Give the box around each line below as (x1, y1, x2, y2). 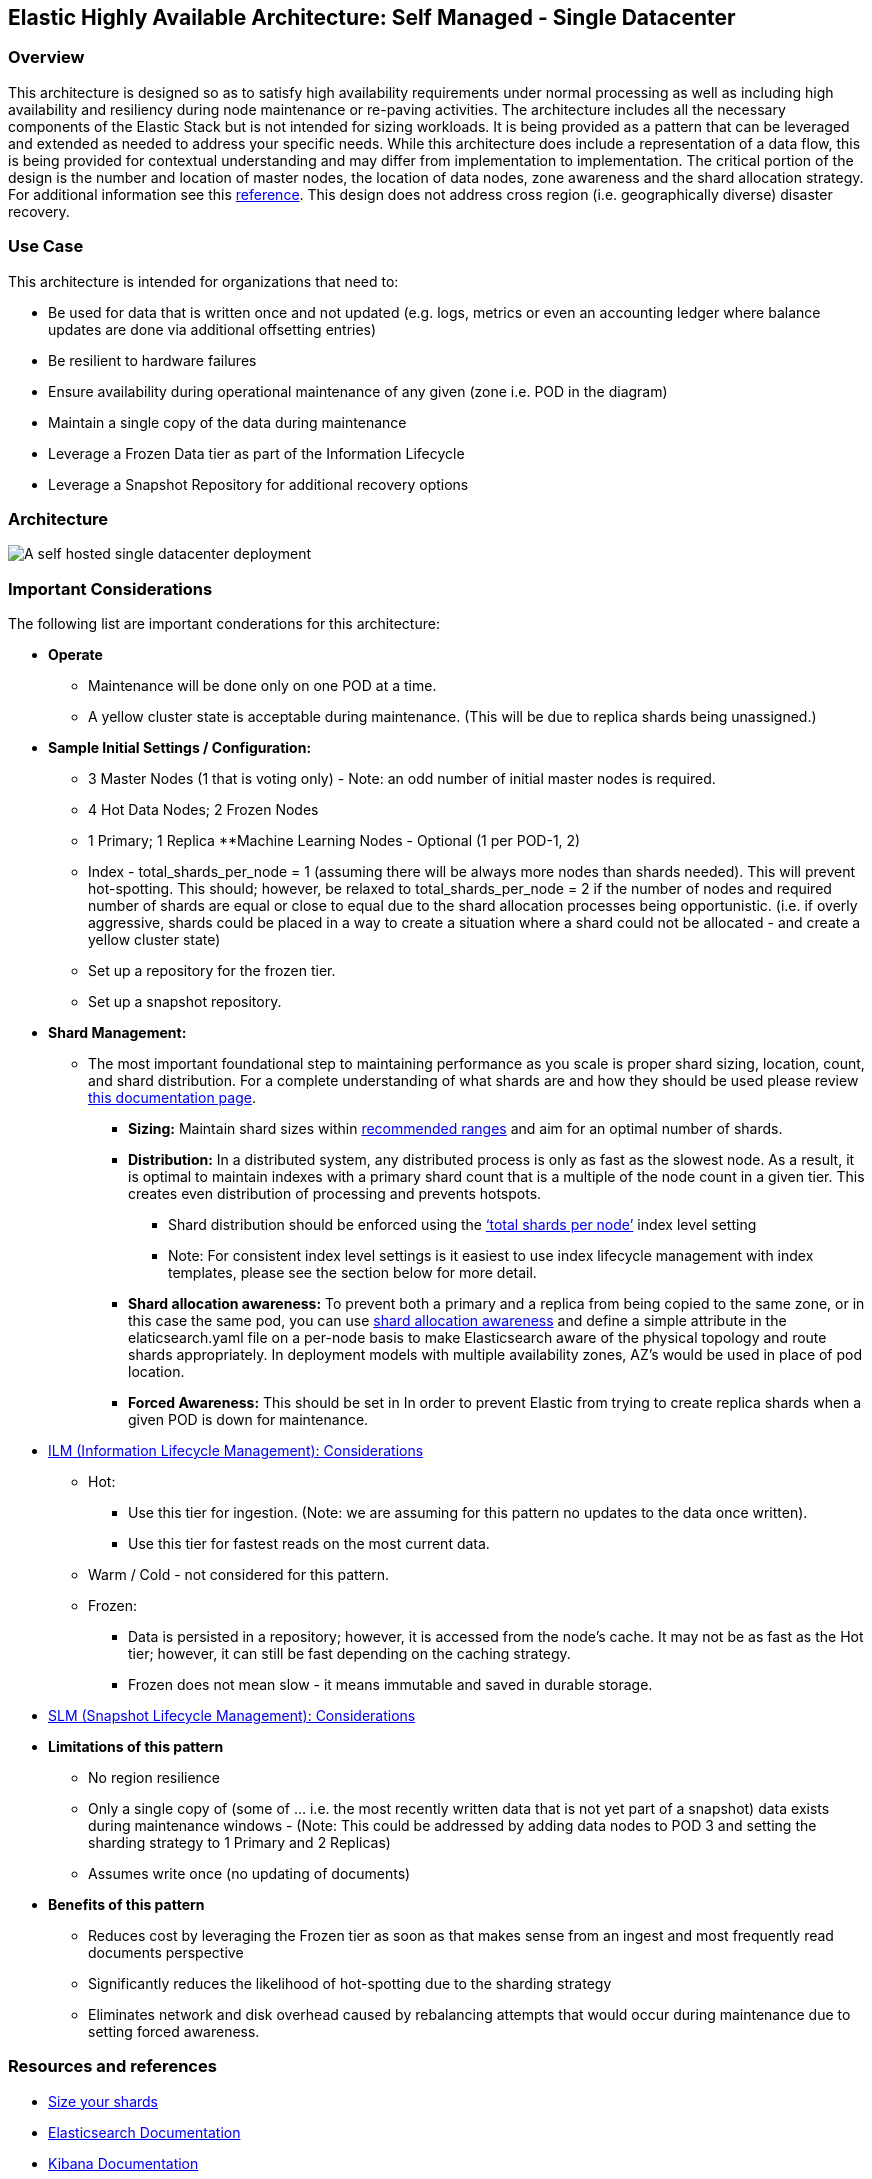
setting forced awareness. (88, 2023, 260, 2041)
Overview (8, 47, 85, 68)
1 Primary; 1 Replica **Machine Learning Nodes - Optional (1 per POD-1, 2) (88, 832, 581, 850)
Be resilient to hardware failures (48, 351, 257, 369)
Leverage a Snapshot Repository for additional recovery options (48, 475, 469, 493)
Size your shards (48, 2092, 159, 2110)
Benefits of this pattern (48, 1896, 205, 1914)
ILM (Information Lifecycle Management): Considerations (48, 1442, 424, 1460)
